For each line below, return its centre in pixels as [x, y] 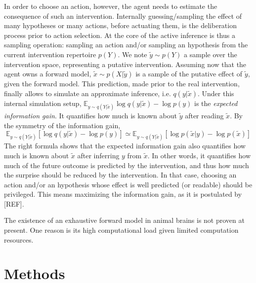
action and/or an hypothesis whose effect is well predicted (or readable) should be [128, 184]
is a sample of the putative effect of [189, 74]
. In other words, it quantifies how [199, 155]
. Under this [216, 93]
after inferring [98, 155]
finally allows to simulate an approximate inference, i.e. [87, 93]
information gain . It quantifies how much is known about [90, 115]
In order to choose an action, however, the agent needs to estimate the [111, 6]
